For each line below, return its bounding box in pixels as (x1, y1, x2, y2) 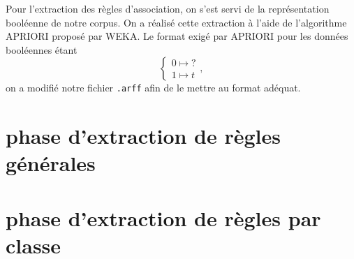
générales (6, 149, 96, 177)
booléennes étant (6, 42, 78, 57)
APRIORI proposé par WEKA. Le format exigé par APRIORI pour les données (6, 29, 348, 43)
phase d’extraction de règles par (6, 203, 321, 232)
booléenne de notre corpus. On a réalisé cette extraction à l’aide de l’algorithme (6, 15, 347, 29)
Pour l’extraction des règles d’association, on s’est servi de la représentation (6, 1, 330, 15)
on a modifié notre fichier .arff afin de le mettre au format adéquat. (6, 80, 301, 95)
